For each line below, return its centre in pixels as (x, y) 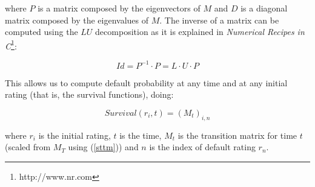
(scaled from (28, 147)
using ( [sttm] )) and (103, 147)
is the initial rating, (75, 135)
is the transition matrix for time (237, 135)
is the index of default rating (202, 147)
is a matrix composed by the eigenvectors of (119, 8)
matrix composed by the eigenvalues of (77, 20)
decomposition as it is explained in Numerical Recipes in (200, 32)
